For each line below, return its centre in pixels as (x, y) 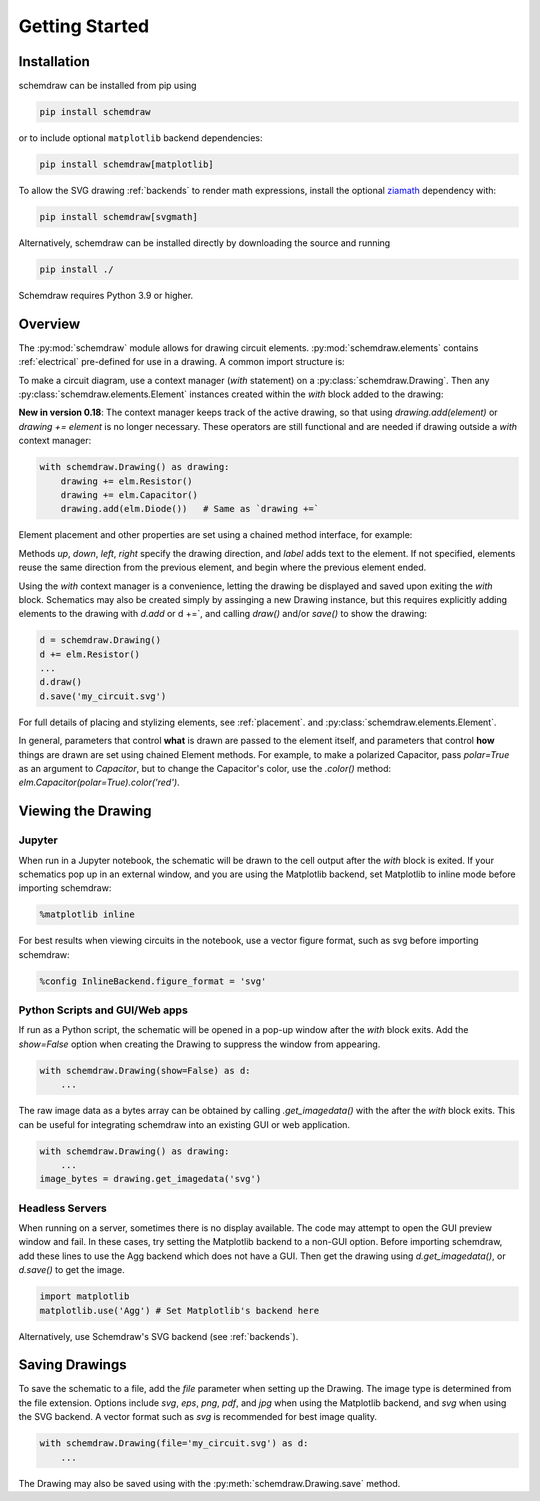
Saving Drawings (72, 1365)
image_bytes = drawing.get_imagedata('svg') (150, 1179)
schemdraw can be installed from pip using (107, 86)
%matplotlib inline (87, 914)
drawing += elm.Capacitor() (129, 494)
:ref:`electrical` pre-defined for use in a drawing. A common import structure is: (181, 362)
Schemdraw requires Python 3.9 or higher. (106, 295)
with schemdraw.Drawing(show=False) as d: (145, 1070)
